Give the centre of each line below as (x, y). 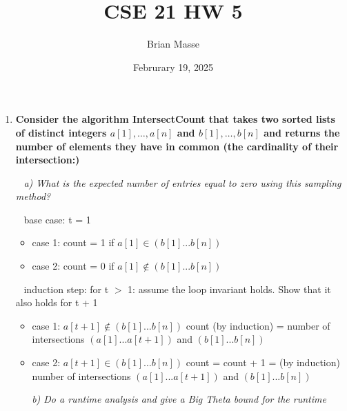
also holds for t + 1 (57, 302)
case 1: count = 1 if (73, 242)
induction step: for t (66, 289)
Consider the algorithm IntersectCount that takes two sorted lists (175, 119)
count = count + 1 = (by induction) (263, 362)
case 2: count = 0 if (73, 266)
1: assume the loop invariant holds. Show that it (229, 289)
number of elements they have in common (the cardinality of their (177, 146)
